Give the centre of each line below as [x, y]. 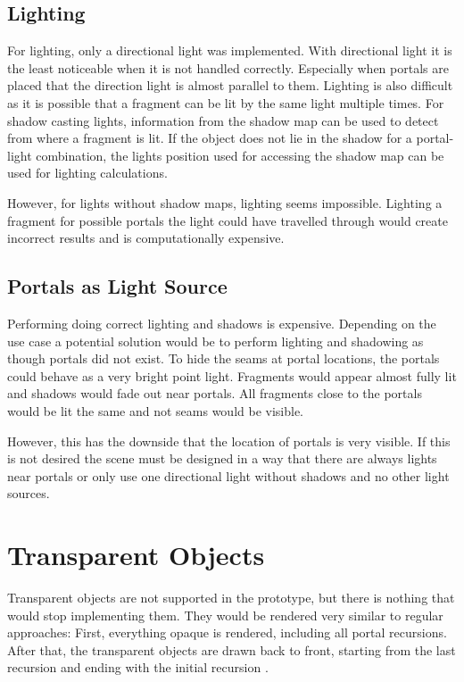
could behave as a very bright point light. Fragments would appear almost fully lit [232, 375]
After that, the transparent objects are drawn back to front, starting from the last [232, 649]
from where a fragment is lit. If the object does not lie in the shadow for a [210, 138]
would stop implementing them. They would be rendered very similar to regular [225, 615]
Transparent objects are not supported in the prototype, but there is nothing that [231, 597]
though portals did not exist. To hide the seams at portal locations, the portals [224, 358]
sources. [29, 493]
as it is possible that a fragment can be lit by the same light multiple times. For [226, 102]
